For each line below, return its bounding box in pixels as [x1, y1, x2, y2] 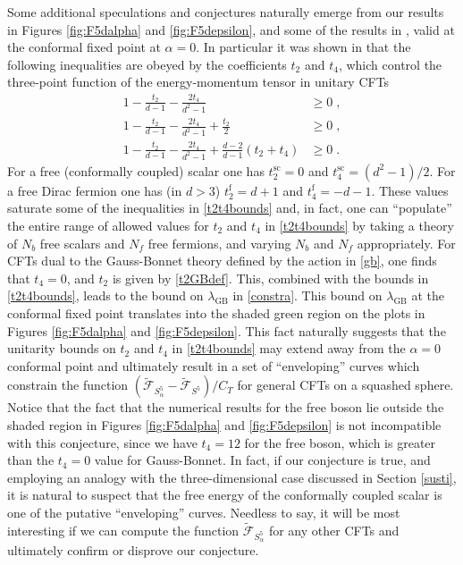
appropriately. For [357, 233, 456, 252]
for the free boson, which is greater [244, 433, 436, 451]
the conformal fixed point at [7, 38, 161, 56]
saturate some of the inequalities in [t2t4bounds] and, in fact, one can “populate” [7, 198, 452, 217]
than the [7, 451, 55, 469]
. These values [371, 181, 449, 199]
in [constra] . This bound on [232, 286, 383, 305]
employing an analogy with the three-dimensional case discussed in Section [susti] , [7, 468, 457, 486]
